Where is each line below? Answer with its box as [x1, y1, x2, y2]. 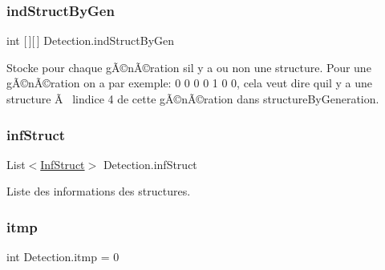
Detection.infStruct [103, 155, 197, 172]
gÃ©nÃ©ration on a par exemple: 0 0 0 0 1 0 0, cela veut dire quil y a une [6, 75, 372, 91]
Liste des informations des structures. [6, 183, 191, 199]
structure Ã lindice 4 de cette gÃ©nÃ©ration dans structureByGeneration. [6, 91, 379, 107]
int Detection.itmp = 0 [6, 248, 120, 265]
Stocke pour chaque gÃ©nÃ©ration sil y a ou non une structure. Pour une [6, 58, 371, 75]
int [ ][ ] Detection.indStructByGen [6, 32, 175, 49]
